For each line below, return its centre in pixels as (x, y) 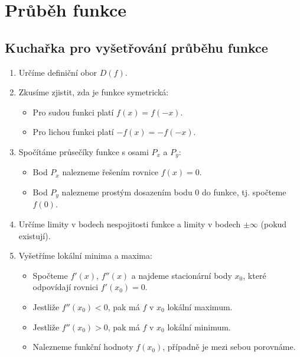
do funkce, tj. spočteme (244, 192)
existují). (35, 235)
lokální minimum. (199, 327)
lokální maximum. (200, 307)
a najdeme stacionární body (182, 275)
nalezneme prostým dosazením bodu (127, 192)
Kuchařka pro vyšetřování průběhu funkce (136, 47)
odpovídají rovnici (66, 287)
